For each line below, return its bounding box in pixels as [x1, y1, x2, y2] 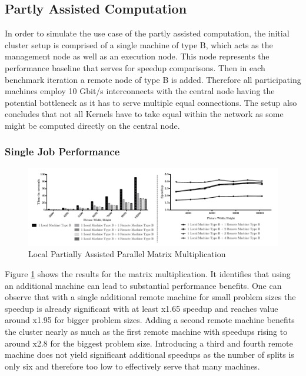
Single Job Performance [5, 144, 120, 159]
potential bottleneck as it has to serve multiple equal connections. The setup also [5, 96, 297, 108]
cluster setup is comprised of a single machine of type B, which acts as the [5, 38, 273, 51]
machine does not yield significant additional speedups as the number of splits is [5, 348, 294, 361]
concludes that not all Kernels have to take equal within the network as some [5, 108, 284, 120]
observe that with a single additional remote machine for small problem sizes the [5, 291, 296, 303]
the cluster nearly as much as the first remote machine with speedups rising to [5, 325, 288, 338]
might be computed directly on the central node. [5, 119, 180, 131]
